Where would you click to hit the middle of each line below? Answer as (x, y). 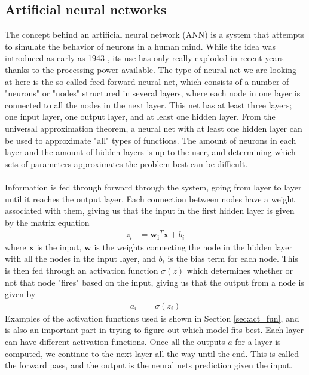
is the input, (59, 247)
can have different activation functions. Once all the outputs (115, 342)
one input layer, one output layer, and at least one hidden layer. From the (140, 117)
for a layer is (258, 342)
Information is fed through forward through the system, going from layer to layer (153, 187)
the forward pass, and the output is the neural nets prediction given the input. (149, 365)
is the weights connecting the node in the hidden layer (193, 247)
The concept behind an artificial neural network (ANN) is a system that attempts (155, 34)
